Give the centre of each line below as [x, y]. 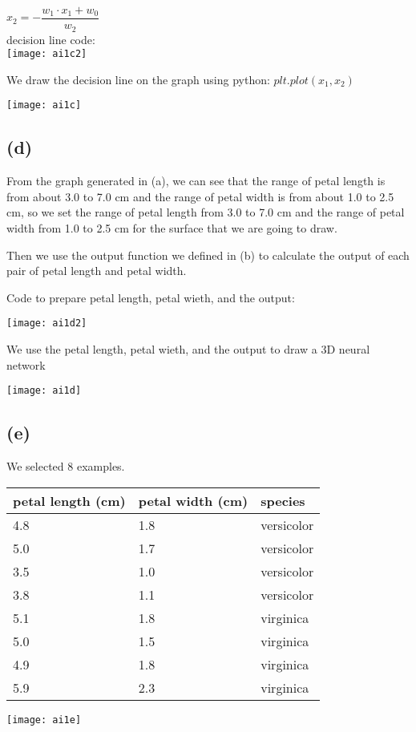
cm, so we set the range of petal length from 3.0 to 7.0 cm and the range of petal [206, 212]
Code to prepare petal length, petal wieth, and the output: [151, 297]
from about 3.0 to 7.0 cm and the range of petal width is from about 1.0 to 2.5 [200, 196]
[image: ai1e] [44, 720]
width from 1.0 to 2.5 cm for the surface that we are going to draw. [172, 228]
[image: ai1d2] [47, 324]
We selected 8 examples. [66, 466]
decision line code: [51, 39]
